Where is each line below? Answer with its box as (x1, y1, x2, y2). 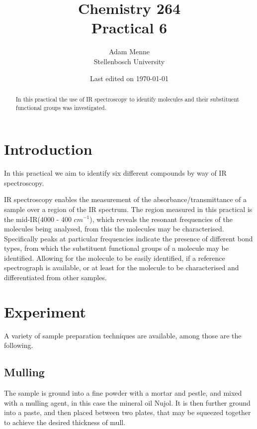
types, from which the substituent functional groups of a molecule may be (4, 243, 229, 253)
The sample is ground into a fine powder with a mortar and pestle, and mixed (4, 388, 242, 398)
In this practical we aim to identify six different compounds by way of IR (4, 168, 227, 178)
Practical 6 (91, 17, 168, 38)
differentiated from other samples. (4, 272, 107, 283)
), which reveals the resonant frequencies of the (89, 214, 233, 224)
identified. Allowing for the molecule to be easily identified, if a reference (4, 252, 225, 263)
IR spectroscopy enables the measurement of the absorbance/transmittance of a (4, 194, 247, 205)
